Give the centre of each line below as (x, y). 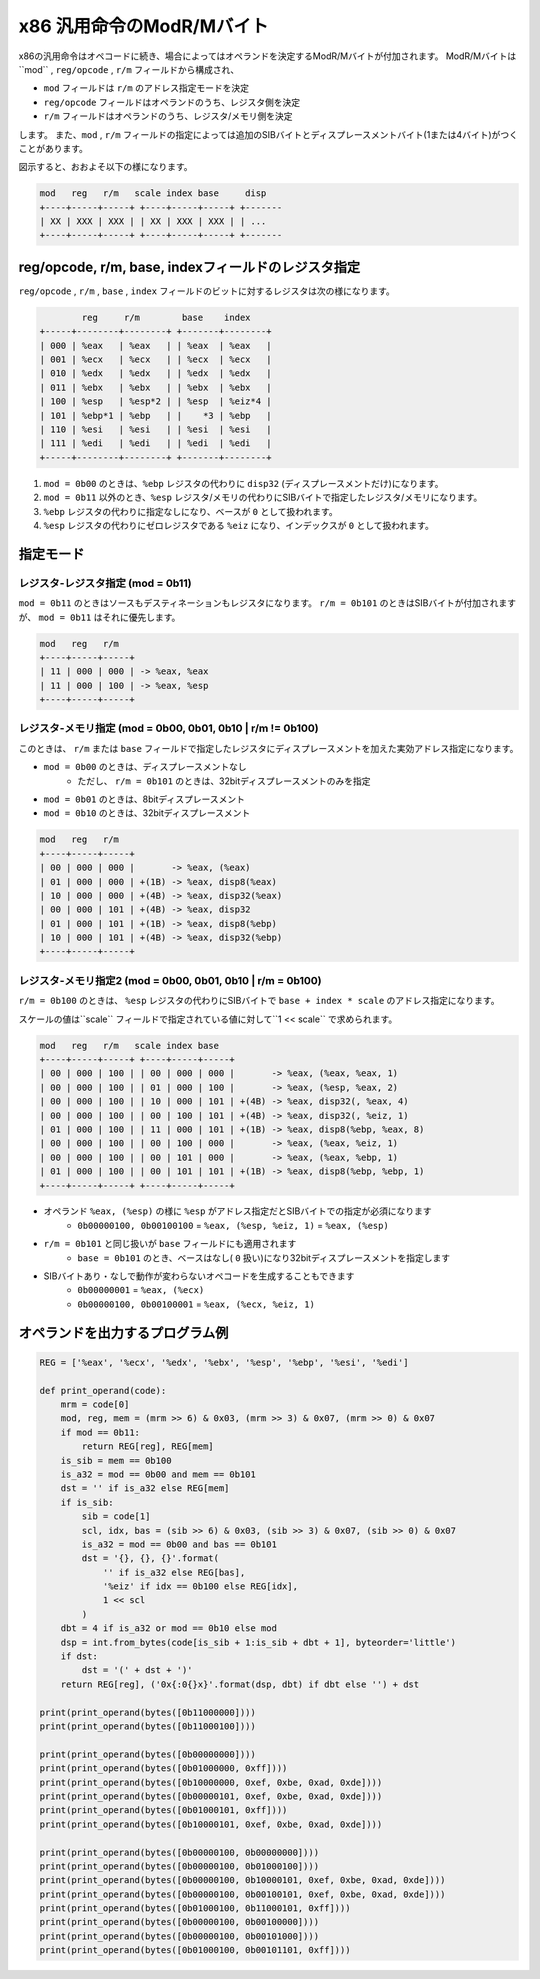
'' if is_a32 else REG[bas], (174, 1572)
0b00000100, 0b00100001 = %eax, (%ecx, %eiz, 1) (196, 1304)
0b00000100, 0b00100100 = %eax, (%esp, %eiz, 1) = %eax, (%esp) (233, 1225)
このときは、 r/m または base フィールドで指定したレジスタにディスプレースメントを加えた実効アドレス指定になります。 (268, 748)
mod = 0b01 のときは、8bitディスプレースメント (144, 799)
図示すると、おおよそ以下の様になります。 (106, 167)
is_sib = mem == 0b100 (116, 1460)
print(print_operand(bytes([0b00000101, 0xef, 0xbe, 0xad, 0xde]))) (211, 1796)
